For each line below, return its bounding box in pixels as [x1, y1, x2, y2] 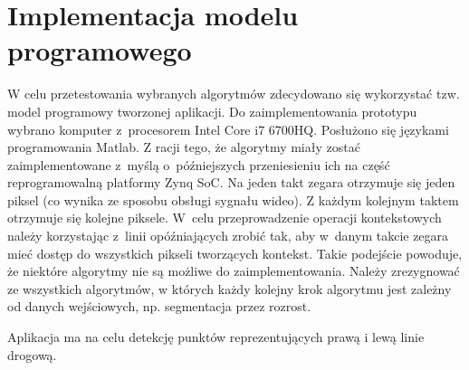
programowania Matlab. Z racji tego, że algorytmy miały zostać [7, 138, 360, 157]
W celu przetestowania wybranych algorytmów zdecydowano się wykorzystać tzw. [7, 84, 460, 103]
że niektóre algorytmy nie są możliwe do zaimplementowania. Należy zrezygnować [7, 261, 460, 280]
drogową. [7, 345, 57, 364]
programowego [7, 32, 192, 69]
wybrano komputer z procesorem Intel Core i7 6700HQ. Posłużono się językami [7, 119, 449, 138]
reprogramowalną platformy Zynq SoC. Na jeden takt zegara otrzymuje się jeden [7, 173, 455, 192]
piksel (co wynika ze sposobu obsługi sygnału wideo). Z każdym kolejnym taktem [7, 190, 459, 209]
